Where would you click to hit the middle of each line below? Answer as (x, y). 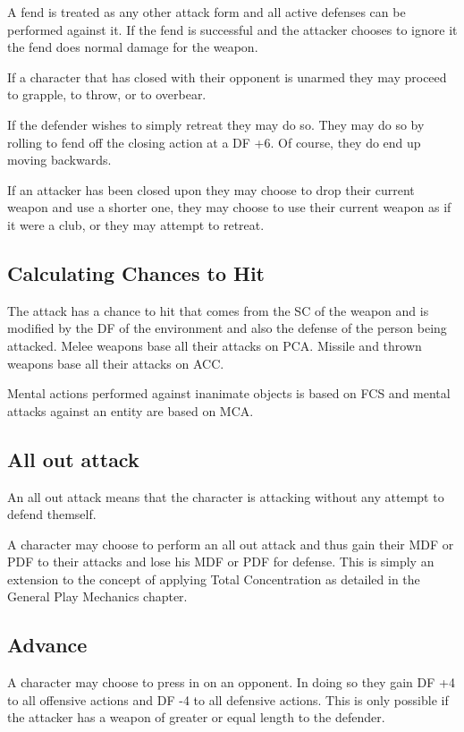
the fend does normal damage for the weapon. (133, 47)
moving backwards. (59, 160)
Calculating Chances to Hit (136, 272)
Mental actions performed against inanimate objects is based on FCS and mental (229, 393)
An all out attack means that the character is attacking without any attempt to (226, 496)
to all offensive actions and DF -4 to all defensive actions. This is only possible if (228, 699)
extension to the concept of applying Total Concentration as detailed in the (214, 579)
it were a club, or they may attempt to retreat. (136, 224)
